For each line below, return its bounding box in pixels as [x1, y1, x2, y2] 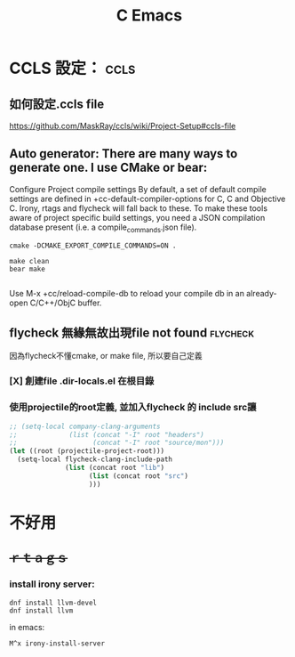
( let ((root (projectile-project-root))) [9, 447, 165, 456]
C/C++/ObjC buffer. [29, 297, 102, 308]
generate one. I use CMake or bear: [9, 160, 208, 175]
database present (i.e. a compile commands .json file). [9, 222, 197, 234]
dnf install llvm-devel [9, 598, 98, 607]
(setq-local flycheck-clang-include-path [17, 455, 173, 464]
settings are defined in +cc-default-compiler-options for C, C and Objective [9, 193, 286, 204]
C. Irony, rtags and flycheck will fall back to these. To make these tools [9, 202, 268, 214]
